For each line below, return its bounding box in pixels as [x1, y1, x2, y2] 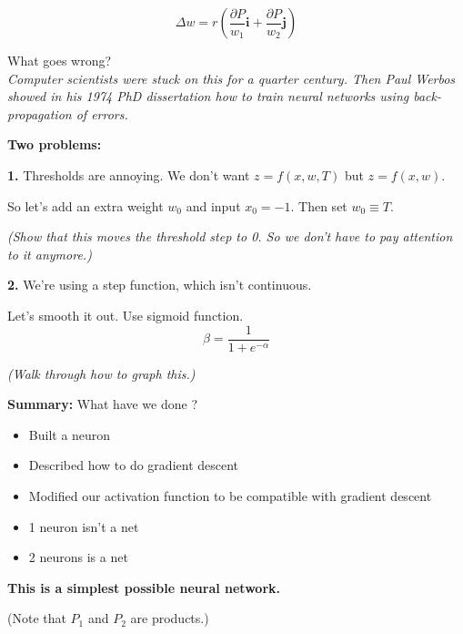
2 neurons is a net [28, 547, 128, 567]
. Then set [290, 196, 347, 215]
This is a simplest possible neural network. [7, 578, 281, 597]
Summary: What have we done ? [7, 394, 198, 414]
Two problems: [7, 135, 102, 154]
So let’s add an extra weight [7, 196, 164, 215]
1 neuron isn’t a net [28, 516, 139, 536]
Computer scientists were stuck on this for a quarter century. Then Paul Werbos [7, 68, 456, 87]
